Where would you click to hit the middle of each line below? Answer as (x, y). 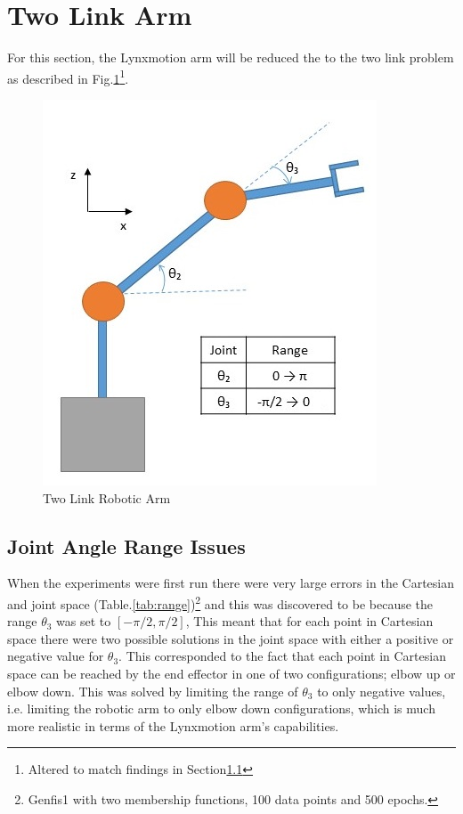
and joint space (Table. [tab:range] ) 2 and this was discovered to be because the (220, 602)
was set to (84, 621)
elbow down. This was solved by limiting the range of (153, 691)
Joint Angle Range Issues (126, 545)
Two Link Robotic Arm (107, 497)
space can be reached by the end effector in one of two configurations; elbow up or (231, 673)
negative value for (56, 656)
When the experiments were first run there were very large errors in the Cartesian (231, 583)
